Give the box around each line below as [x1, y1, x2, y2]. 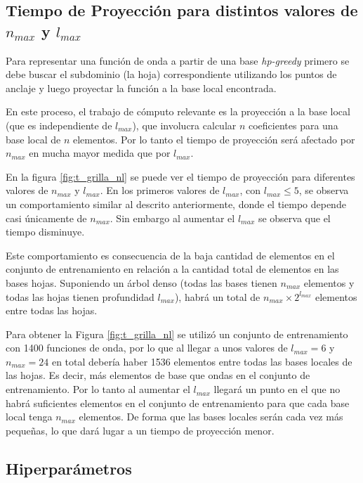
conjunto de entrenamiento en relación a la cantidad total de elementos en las [6, 262, 339, 276]
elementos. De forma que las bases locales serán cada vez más [79, 409, 343, 424]
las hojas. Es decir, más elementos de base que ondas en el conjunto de [6, 368, 310, 382]
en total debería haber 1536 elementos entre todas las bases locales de [51, 354, 352, 368]
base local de [6, 131, 61, 146]
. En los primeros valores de [100, 183, 220, 198]
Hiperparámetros [6, 457, 132, 479]
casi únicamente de [6, 210, 87, 225]
